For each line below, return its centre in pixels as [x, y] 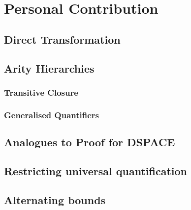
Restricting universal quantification [95, 171]
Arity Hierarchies [49, 68]
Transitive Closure [41, 92]
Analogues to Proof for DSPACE [90, 142]
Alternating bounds [55, 199]
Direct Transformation [62, 39]
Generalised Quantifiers [52, 115]
